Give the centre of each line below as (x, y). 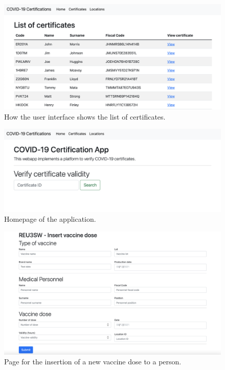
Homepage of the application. (50, 219)
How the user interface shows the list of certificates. (85, 116)
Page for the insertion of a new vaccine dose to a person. (93, 362)
